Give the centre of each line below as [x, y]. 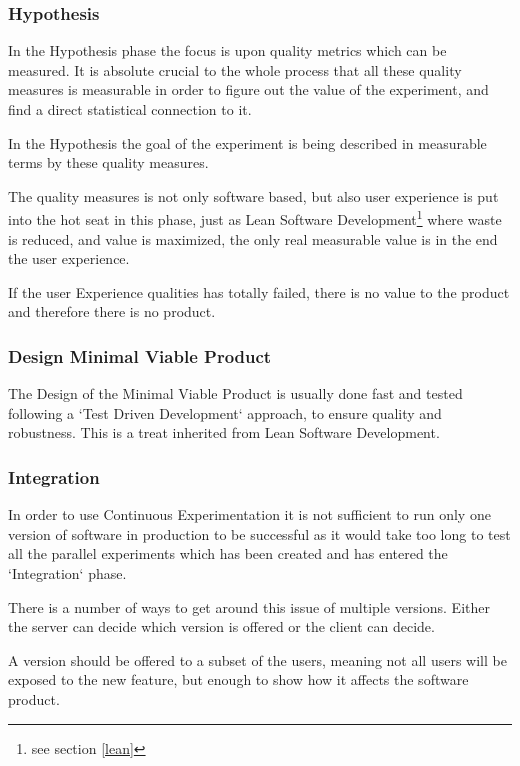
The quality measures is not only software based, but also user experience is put [253, 195]
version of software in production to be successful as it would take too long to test [259, 533]
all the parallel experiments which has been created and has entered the [228, 553]
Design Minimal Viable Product [140, 355]
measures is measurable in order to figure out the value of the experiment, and [248, 89]
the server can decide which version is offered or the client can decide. [221, 626]
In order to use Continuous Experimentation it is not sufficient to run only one [249, 514]
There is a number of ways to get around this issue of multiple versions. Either [249, 606]
